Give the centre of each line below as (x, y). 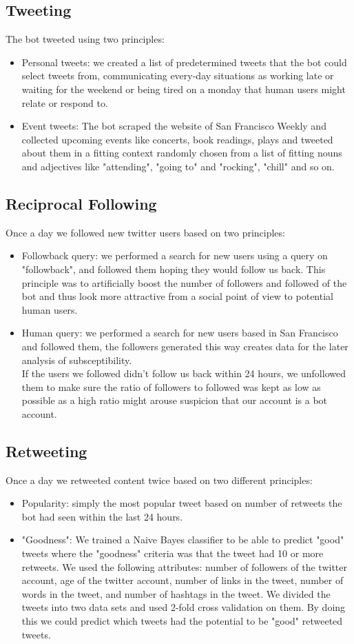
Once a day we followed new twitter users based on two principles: (145, 232)
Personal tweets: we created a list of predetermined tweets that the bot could (184, 62)
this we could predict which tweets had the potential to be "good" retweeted (182, 621)
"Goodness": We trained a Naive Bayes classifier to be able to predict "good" (183, 540)
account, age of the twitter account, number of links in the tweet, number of (183, 580)
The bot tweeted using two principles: (85, 39)
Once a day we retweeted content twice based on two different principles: (159, 480)
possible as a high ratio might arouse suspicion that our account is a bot (175, 400)
